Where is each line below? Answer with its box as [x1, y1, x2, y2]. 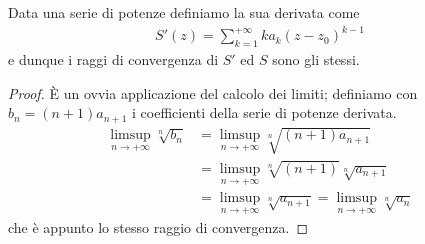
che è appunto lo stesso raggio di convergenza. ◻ [8, 217, 309, 238]
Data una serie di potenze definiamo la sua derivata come [8, 2, 360, 22]
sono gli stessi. [272, 48, 360, 69]
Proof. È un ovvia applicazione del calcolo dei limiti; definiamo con [8, 82, 418, 103]
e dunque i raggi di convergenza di [8, 48, 219, 69]
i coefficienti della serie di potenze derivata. [132, 102, 397, 123]
